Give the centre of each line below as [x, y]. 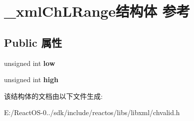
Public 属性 [33, 42]
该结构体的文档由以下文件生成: [53, 96]
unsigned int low [30, 63]
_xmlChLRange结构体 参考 [97, 11]
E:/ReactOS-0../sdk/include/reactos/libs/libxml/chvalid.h [92, 112]
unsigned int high [31, 79]
